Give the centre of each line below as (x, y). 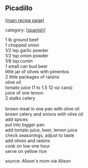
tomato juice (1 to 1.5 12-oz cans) (39, 87)
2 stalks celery (20, 98)
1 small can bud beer (26, 66)
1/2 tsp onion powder (27, 55)
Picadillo (19, 8)
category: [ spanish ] (25, 30)
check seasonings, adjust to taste (40, 135)
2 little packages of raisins (32, 76)
